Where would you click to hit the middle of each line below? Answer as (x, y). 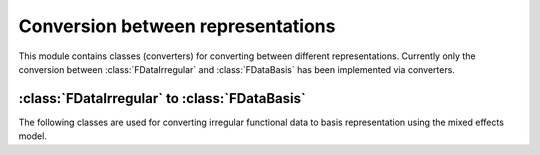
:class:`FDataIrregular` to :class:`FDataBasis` (162, 98)
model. (32, 136)
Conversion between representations (177, 26)
